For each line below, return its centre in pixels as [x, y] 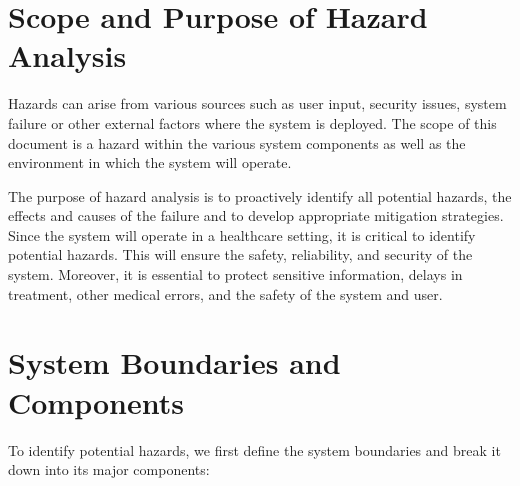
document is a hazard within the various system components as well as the [237, 142]
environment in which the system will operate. [150, 162]
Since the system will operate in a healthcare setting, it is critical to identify [242, 234]
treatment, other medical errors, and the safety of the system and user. [225, 293]
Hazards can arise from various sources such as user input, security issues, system [257, 103]
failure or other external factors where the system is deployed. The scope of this [252, 122]
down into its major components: [109, 469]
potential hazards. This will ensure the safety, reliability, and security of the [240, 254]
